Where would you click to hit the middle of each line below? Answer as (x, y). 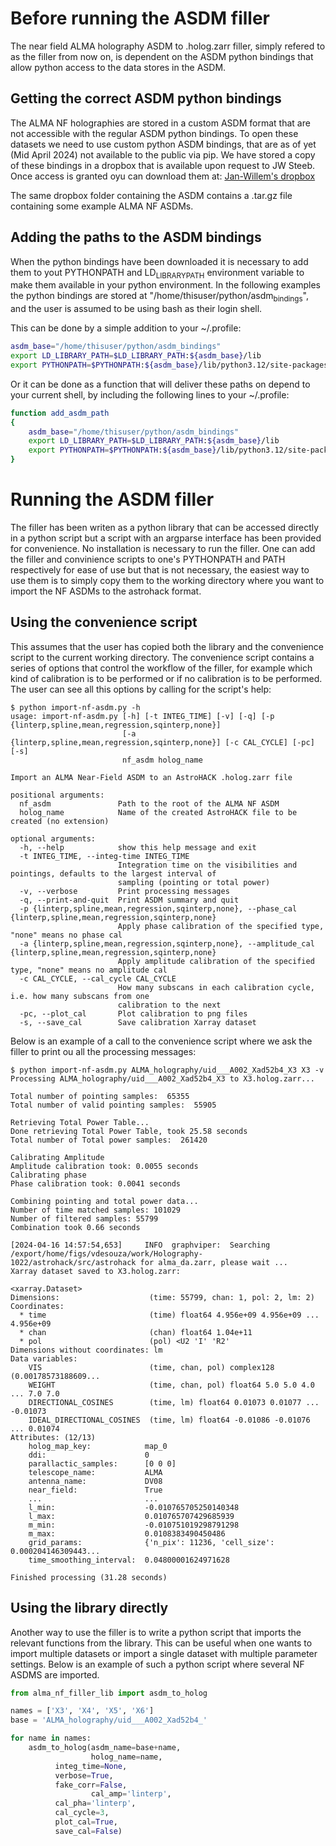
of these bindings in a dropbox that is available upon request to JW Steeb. (163, 165)
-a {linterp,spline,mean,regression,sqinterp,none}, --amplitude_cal (167, 943)
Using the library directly (89, 1608)
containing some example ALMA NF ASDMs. (102, 206)
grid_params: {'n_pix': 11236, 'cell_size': (151, 1542)
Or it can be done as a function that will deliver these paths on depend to (160, 384)
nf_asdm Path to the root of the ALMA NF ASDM (149, 803)
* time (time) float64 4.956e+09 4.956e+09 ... (169, 1315)
